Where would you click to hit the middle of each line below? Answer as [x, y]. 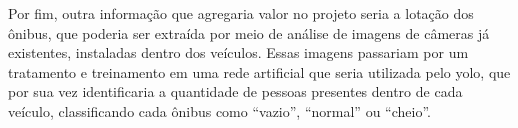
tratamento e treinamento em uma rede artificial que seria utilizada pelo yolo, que [259, 71]
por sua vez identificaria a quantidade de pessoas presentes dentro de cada [235, 91]
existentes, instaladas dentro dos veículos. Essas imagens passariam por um [238, 52]
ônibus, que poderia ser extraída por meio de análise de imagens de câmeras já [249, 32]
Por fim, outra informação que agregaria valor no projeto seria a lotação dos [241, 13]
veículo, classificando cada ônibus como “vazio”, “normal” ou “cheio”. [219, 110]
